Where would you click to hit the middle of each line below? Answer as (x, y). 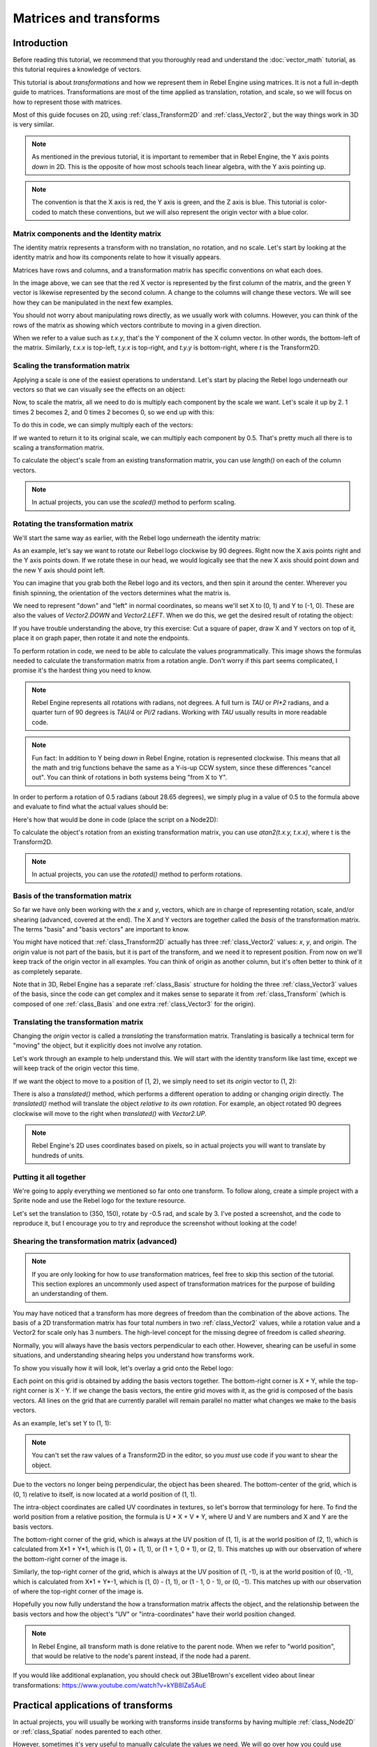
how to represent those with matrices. (67, 102)
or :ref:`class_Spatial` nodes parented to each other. (88, 1732)
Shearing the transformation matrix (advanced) (95, 1241)
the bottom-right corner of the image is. (70, 1559)
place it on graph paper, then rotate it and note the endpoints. (101, 638)
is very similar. (34, 124)
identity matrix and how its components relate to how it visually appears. (117, 257)
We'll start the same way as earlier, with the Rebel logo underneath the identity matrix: (137, 537)
